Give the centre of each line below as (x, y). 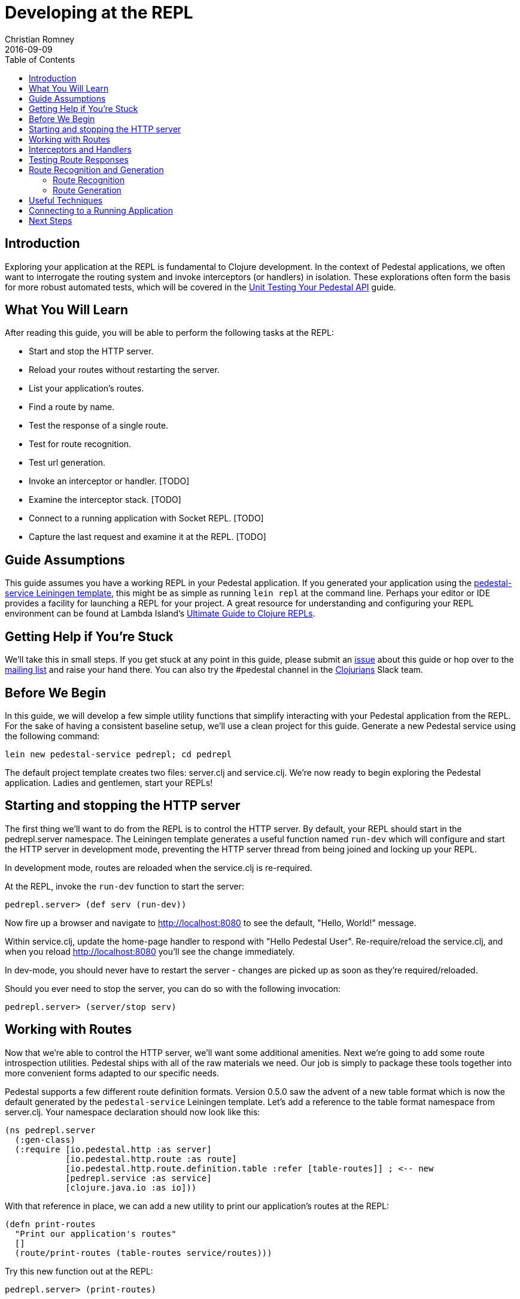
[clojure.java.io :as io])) (131, 1187)
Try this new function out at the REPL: (79, 1271)
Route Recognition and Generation (96, 169)
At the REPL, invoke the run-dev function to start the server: (124, 886)
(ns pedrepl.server (50, 1130)
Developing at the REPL (99, 13)
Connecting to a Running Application (101, 210)
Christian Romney (40, 39)
